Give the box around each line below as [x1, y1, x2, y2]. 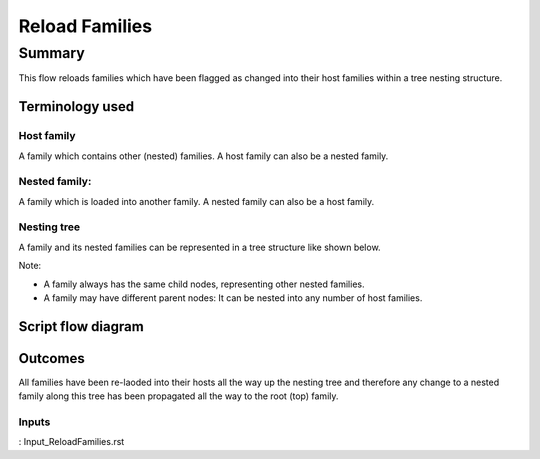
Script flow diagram [18, 318, 144, 335]
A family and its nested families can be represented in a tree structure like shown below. [18, 241, 381, 253]
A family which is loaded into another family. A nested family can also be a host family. [18, 195, 375, 207]
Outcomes [18, 350, 85, 367]
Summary [18, 44, 85, 62]
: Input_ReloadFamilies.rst [18, 436, 125, 448]
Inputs [18, 415, 51, 429]
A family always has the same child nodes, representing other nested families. [43, 278, 365, 290]
